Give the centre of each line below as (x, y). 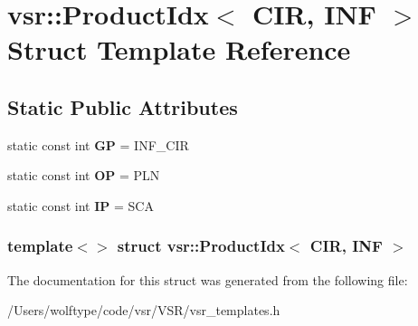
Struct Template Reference (179, 49)
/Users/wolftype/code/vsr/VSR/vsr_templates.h (144, 310)
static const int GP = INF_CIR (98, 144)
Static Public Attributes (123, 106)
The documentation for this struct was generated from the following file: (208, 279)
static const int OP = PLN (84, 175)
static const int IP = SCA (81, 205)
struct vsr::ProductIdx (201, 246)
